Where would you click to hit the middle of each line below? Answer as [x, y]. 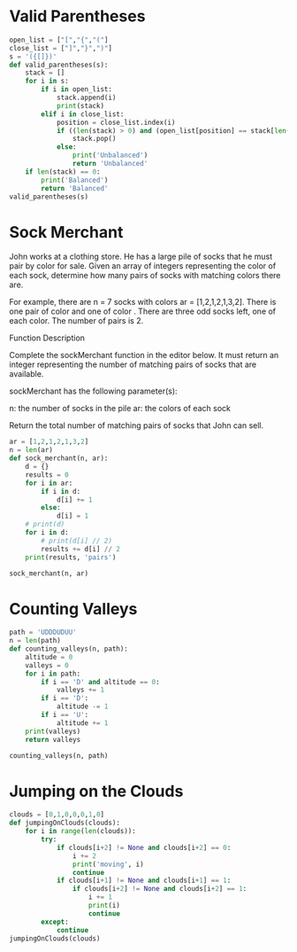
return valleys [53, 739]
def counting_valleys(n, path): [69, 649]
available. [27, 374]
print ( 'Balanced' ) [75, 180]
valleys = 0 [47, 665]
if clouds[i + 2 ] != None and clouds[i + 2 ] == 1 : [160, 889]
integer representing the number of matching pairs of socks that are [133, 364]
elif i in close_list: [83, 114]
